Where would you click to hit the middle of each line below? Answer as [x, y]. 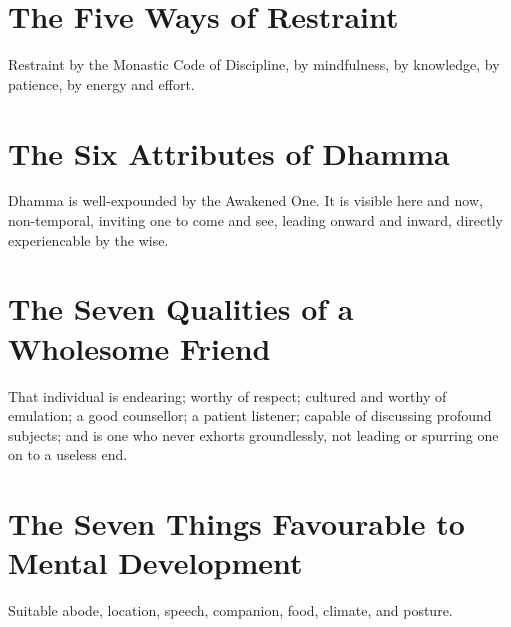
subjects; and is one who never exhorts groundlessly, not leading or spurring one [253, 434]
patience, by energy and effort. [101, 83]
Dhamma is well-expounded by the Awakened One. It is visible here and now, [245, 200]
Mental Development [155, 562]
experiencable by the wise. [88, 239]
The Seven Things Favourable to [236, 523]
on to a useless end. [68, 454]
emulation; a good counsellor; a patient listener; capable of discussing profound [250, 415]
